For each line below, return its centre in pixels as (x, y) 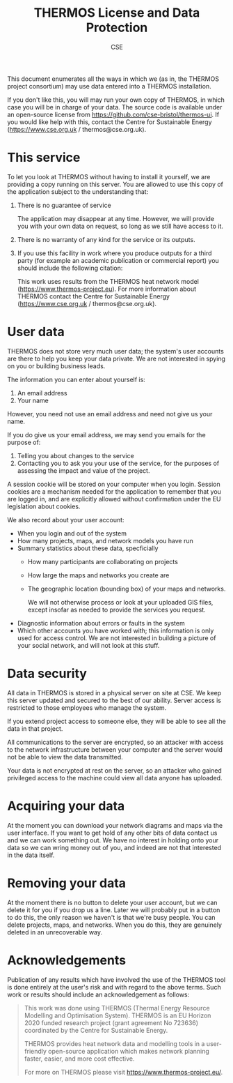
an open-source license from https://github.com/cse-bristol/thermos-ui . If (113, 114)
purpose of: (24, 442)
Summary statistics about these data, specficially (88, 548)
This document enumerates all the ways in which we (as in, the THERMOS (113, 79)
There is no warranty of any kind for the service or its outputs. (106, 239)
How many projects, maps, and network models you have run (105, 540)
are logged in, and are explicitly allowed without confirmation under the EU (114, 499)
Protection (117, 28)
